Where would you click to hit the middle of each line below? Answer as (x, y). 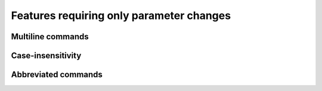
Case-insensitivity (46, 56)
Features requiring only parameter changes (121, 15)
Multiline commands (50, 37)
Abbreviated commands (57, 75)
